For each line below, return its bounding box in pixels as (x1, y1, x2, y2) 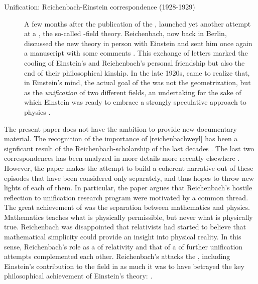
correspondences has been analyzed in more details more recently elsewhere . (4, 153, 240, 163)
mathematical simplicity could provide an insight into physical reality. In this (4, 231, 241, 242)
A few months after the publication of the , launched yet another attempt (24, 18, 251, 29)
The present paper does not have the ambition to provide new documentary (4, 123, 237, 134)
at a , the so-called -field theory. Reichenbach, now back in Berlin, (24, 28, 227, 39)
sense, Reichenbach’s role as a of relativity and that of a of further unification (4, 241, 243, 251)
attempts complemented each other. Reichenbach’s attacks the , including (4, 251, 230, 261)
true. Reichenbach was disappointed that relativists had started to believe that (4, 221, 246, 232)
